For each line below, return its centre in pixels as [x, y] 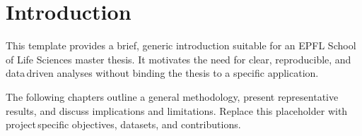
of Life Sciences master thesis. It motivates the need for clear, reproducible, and [179, 59]
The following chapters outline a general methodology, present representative [172, 96]
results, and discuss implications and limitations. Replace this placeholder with [177, 110]
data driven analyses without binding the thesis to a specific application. [162, 73]
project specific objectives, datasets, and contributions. [123, 124]
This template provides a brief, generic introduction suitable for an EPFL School [181, 45]
